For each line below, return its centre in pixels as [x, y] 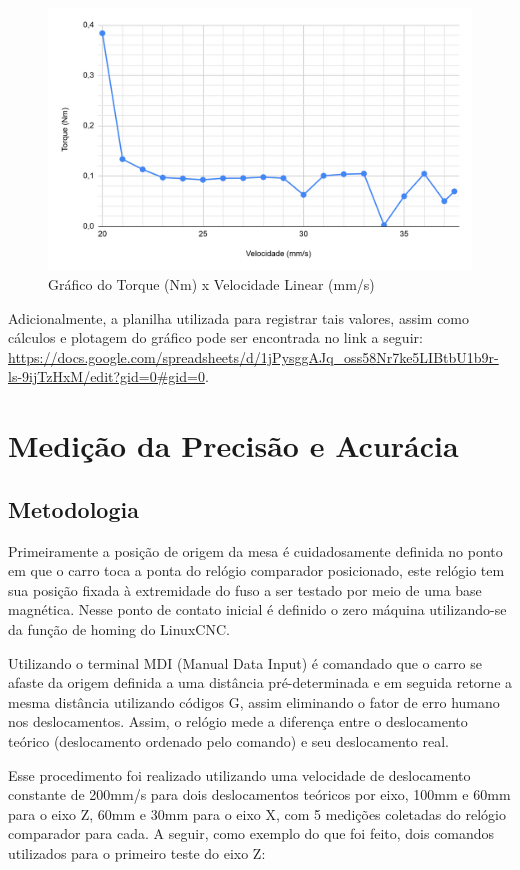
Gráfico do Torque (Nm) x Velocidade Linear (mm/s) [211, 284]
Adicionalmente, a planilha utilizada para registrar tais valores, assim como [239, 317]
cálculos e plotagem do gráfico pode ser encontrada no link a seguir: [215, 337]
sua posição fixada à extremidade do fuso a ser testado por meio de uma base [245, 589]
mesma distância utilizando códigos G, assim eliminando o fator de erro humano [254, 701]
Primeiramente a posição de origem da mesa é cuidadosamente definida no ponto [255, 550]
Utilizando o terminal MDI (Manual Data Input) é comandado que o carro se [245, 662]
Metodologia [73, 508]
